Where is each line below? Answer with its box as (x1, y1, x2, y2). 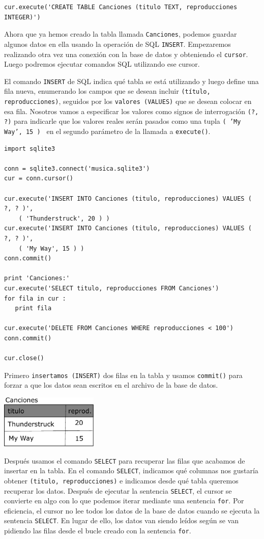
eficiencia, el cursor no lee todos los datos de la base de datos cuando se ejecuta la (4, 505, 260, 516)
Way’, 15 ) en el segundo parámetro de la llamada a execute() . (4, 126, 211, 137)
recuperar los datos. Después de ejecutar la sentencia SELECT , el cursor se (4, 485, 232, 496)
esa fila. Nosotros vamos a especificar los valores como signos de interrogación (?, (4, 105, 259, 116)
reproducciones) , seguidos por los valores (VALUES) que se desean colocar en (4, 96, 252, 106)
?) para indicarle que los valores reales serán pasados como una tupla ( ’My (4, 116, 241, 126)
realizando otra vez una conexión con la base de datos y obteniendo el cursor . (4, 48, 248, 59)
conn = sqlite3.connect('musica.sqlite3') (4, 165, 150, 172)
